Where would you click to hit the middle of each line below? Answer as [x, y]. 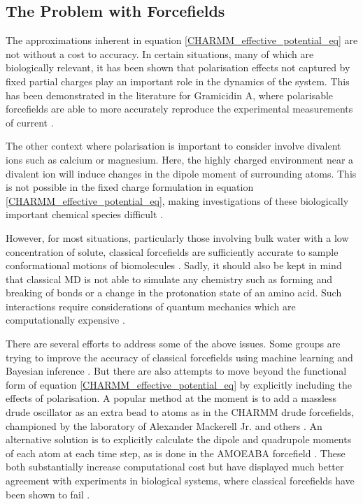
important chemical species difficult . [84, 214]
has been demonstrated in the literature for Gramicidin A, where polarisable [170, 95]
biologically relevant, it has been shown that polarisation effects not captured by [178, 67]
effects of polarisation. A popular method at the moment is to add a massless [171, 398]
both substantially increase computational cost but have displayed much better [175, 467]
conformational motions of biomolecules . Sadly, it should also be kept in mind [174, 265]
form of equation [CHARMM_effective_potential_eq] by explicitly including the [179, 384]
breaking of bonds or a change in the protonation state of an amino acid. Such [174, 293]
